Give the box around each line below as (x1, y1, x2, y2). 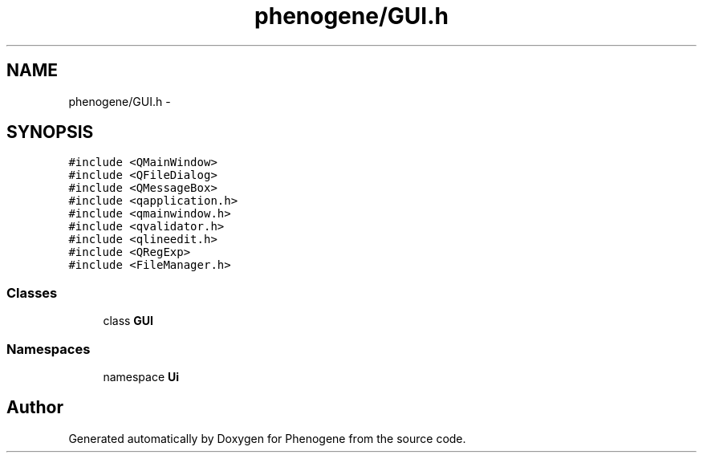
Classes (6, 284, 58, 301)
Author (6, 397, 63, 418)
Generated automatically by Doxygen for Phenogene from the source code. (68, 431, 466, 445)
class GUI (103, 314, 154, 328)
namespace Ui (103, 369, 180, 384)
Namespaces (6, 340, 91, 357)
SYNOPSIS (6, 122, 94, 143)
